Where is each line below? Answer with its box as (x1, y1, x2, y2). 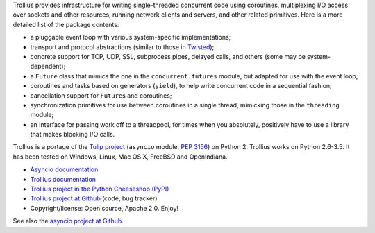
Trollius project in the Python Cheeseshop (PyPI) (30, 184, 169, 193)
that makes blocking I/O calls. (30, 130, 115, 139)
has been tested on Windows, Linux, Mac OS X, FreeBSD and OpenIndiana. (12, 153, 228, 161)
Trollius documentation (30, 175, 97, 183)
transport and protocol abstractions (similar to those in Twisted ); (30, 42, 215, 51)
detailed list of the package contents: (12, 20, 119, 28)
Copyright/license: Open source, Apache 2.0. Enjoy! (30, 204, 179, 212)
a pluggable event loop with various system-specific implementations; (30, 33, 231, 42)
